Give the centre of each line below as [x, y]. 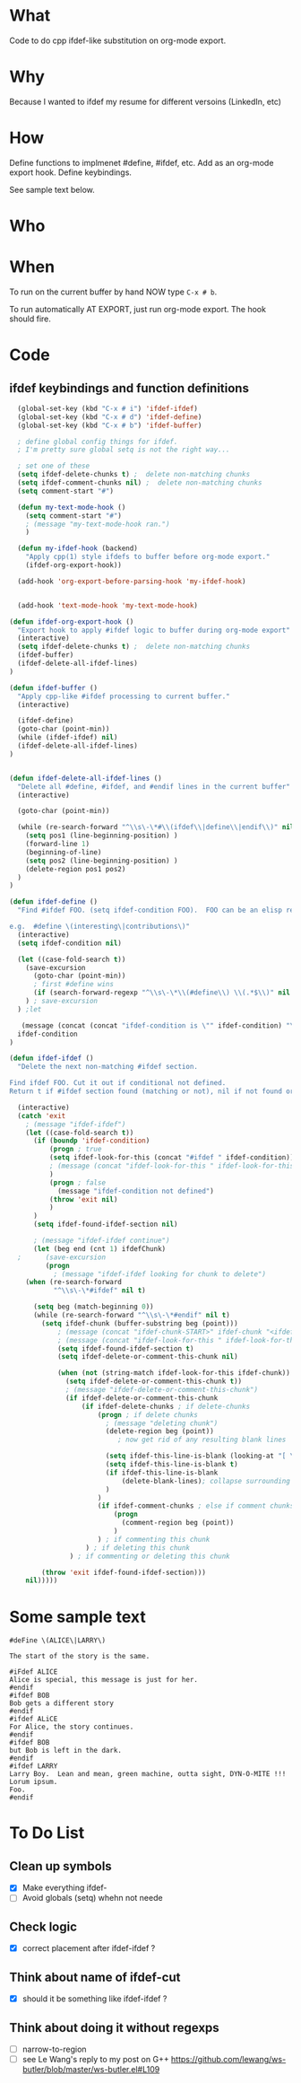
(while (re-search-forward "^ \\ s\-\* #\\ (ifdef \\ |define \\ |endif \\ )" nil [156, 827]
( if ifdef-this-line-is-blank [162, 1473]
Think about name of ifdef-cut [95, 1977]
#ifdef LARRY [34, 1766]
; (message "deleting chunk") [162, 1423]
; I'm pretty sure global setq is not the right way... [124, 450]
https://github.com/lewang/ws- [228, 2059]
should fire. [30, 319]
